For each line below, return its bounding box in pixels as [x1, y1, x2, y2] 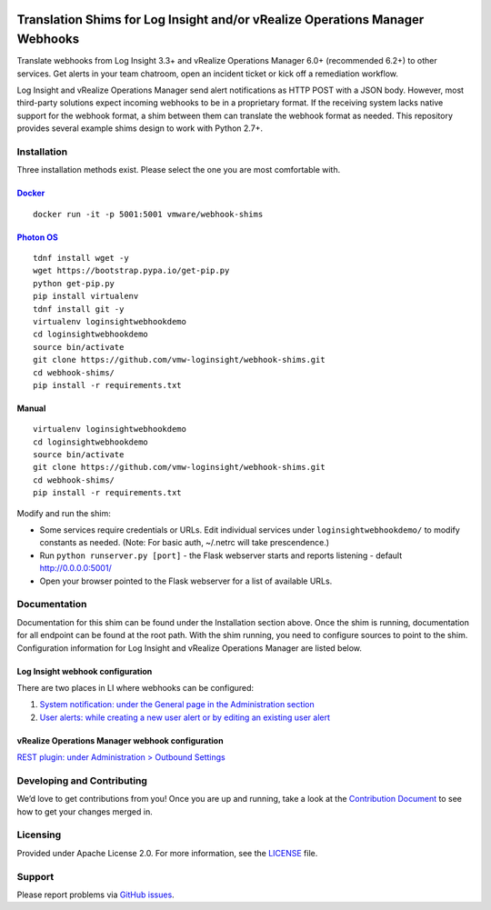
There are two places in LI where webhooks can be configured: [16, 682, 255, 693]
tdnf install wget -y [33, 253, 129, 263]
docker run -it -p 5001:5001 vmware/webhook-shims [33, 209, 264, 219]
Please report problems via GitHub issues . [16, 889, 175, 900]
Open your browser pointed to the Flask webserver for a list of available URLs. [39, 575, 333, 586]
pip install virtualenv [33, 291, 139, 302]
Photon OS [16, 232, 58, 243]
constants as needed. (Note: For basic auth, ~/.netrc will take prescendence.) [39, 537, 330, 548]
